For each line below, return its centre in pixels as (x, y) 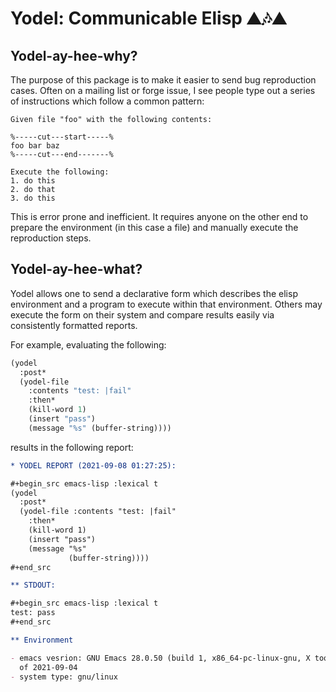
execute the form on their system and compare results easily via (142, 314)
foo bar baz (35, 146)
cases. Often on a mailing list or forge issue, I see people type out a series (163, 90)
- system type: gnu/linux (64, 677)
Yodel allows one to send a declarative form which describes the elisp (154, 293)
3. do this (33, 198)
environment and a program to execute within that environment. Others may (166, 304)
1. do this (33, 181)
